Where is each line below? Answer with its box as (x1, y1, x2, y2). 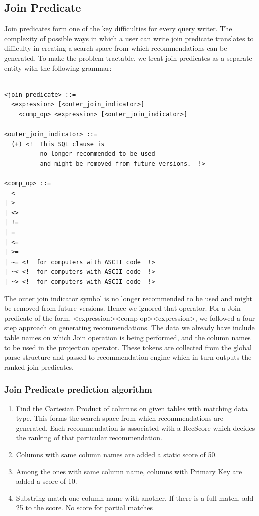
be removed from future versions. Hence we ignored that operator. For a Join (4, 303, 241, 313)
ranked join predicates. (4, 361, 74, 372)
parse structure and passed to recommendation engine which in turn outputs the (4, 352, 252, 362)
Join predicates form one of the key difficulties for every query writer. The (4, 23, 232, 34)
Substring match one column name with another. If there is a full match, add (16, 492, 254, 503)
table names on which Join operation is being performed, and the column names (4, 332, 251, 343)
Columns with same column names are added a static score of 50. (16, 449, 217, 459)
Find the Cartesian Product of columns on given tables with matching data (16, 403, 248, 413)
